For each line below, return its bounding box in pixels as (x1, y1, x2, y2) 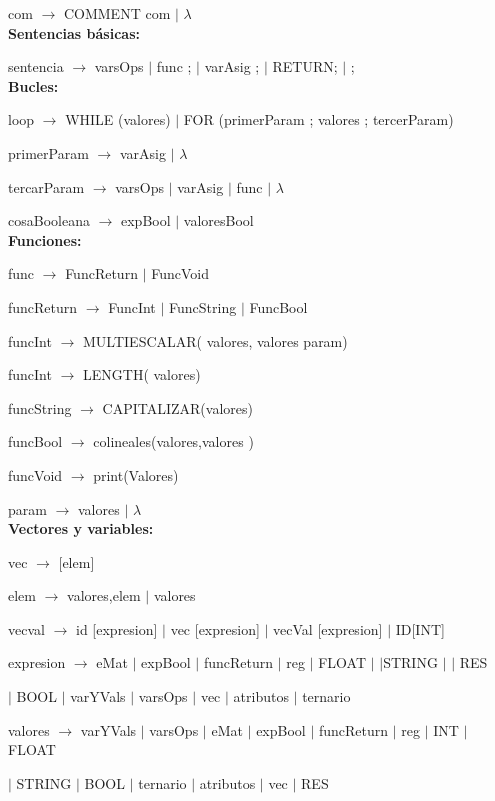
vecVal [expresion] (273, 618, 383, 639)
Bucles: (8, 75, 59, 96)
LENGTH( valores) (83, 364, 201, 385)
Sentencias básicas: (8, 22, 140, 43)
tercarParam (8, 176, 85, 197)
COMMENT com (63, 3, 171, 23)
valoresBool (183, 210, 254, 231)
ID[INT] (395, 618, 445, 639)
